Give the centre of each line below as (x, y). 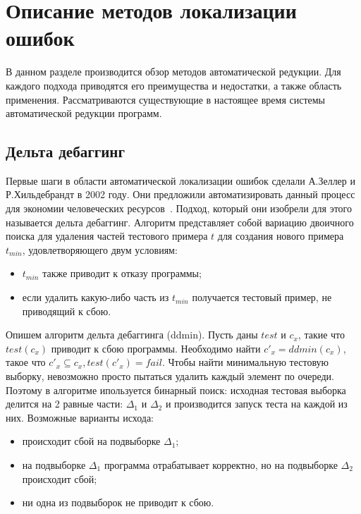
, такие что (322, 335)
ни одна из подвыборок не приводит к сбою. (118, 502)
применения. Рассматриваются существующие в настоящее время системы (165, 99)
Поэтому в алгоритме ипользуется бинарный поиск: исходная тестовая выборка (176, 390)
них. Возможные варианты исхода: (80, 417)
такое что (26, 362)
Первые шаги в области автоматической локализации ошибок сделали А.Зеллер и (180, 180)
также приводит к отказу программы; (122, 273)
